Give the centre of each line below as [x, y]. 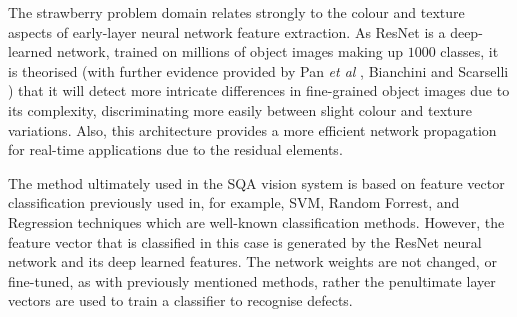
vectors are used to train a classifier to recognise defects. [180, 300]
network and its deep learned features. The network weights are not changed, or [252, 261]
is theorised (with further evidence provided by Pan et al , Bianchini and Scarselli [258, 70]
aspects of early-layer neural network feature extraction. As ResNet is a [227, 31]
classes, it [469, 51]
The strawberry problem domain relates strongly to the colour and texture [236, 12]
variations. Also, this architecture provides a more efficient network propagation [252, 129]
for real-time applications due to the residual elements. [175, 149]
